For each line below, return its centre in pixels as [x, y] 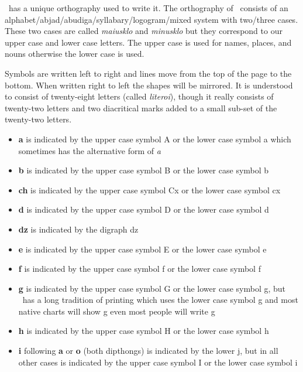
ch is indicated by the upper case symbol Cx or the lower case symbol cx [149, 190]
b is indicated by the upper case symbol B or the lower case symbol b [144, 170]
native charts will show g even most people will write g [117, 311]
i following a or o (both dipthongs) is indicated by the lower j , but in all [148, 351]
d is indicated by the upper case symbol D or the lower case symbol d [144, 209]
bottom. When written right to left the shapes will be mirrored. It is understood [149, 85]
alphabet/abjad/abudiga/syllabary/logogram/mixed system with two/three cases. [151, 19]
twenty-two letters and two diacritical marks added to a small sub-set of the [141, 107]
